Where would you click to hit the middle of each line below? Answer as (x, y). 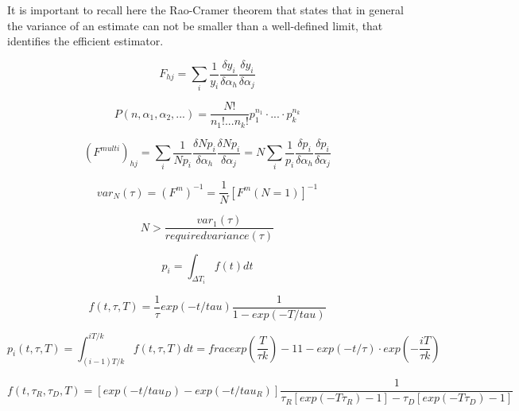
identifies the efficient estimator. (85, 41)
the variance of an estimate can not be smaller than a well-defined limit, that (195, 25)
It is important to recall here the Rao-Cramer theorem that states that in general (205, 10)
